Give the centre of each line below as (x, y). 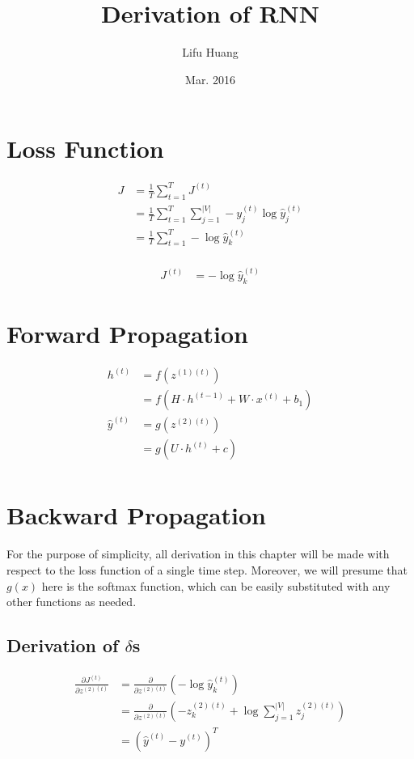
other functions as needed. (72, 602)
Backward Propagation (136, 515)
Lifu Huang (210, 52)
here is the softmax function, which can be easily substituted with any (216, 585)
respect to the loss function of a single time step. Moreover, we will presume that (207, 569)
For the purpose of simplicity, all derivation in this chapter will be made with (198, 554)
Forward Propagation (127, 334)
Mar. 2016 (210, 79)
